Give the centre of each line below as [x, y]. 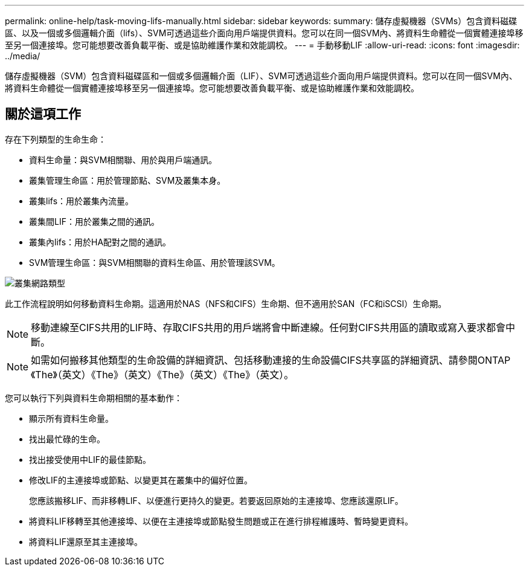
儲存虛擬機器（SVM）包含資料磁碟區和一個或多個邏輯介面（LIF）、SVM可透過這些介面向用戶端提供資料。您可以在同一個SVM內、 [261, 76]
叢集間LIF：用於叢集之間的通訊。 [94, 221]
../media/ [23, 56]
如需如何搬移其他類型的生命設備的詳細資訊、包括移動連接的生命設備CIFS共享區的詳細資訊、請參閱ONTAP [271, 360]
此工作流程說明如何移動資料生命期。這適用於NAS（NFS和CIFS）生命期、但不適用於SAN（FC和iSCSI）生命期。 [226, 303]
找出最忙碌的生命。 [67, 439]
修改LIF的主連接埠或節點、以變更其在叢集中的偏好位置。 [141, 480]
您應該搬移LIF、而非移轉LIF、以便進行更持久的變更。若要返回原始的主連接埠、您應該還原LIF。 [216, 500]
